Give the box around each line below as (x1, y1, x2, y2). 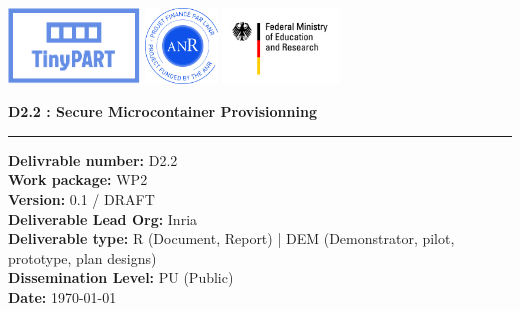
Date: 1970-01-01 (8, 286, 117, 307)
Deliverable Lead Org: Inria (8, 208, 198, 229)
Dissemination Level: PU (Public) (8, 267, 234, 288)
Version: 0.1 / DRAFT (8, 188, 155, 209)
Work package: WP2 (8, 169, 148, 190)
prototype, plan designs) (8, 247, 157, 268)
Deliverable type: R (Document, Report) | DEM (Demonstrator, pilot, (8, 228, 455, 249)
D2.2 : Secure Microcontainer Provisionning (8, 101, 317, 122)
